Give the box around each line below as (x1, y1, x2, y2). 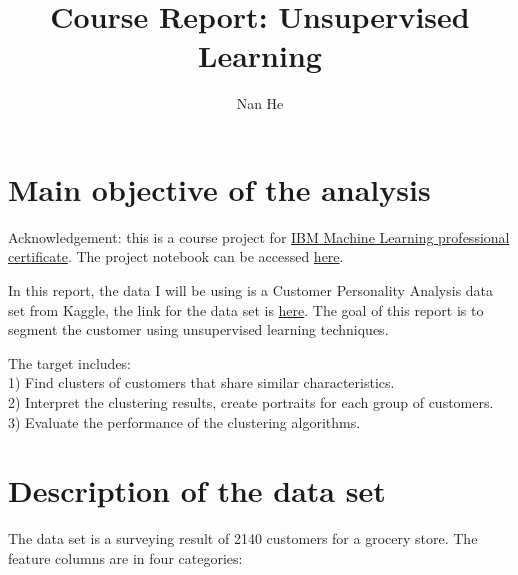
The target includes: (8, 352, 132, 373)
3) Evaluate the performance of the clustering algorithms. (8, 411, 361, 432)
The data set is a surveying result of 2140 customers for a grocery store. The (8, 528, 478, 549)
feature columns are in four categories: (8, 547, 243, 568)
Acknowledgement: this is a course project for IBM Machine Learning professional (8, 226, 510, 247)
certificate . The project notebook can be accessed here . (8, 246, 344, 267)
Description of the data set (8, 470, 386, 511)
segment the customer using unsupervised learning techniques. (8, 319, 389, 340)
